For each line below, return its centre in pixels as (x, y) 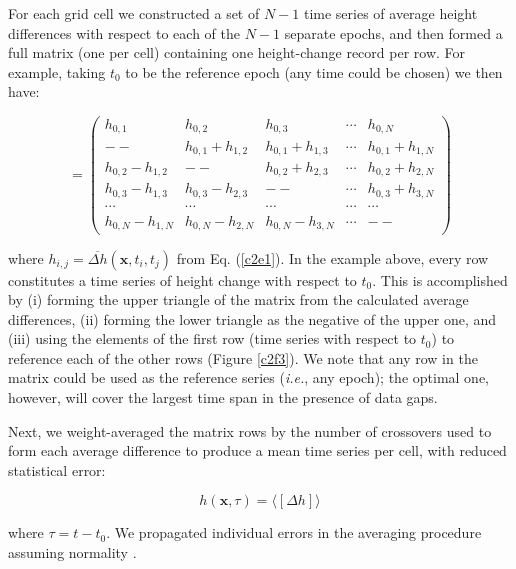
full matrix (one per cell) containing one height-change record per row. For (237, 52)
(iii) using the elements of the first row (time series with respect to (212, 338)
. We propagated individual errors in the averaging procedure (294, 532)
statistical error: (57, 469)
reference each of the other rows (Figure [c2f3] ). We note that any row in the (243, 357)
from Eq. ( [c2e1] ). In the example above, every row (332, 257)
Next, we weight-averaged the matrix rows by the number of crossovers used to (250, 430)
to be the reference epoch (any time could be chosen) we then (314, 71)
